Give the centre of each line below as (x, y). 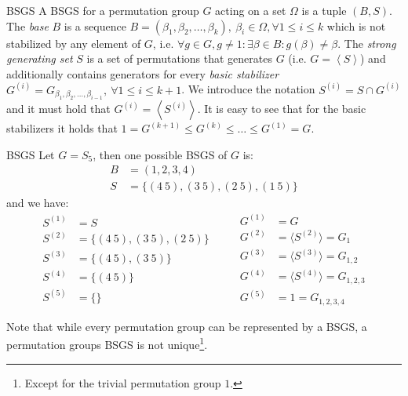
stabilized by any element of (74, 43)
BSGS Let (31, 154)
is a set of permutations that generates (179, 58)
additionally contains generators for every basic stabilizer (143, 73)
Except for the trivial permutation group (123, 382)
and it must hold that (58, 109)
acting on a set (251, 10)
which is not (356, 25)
